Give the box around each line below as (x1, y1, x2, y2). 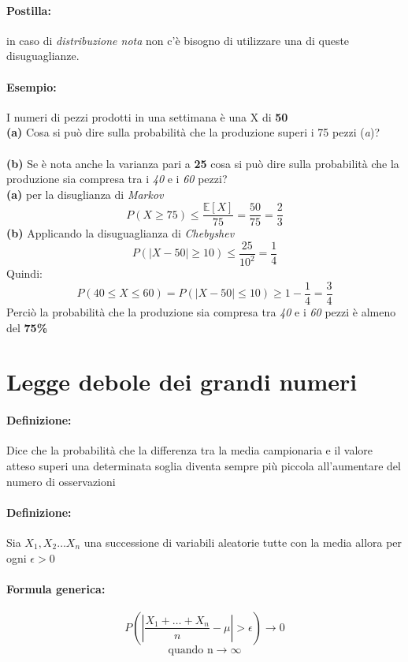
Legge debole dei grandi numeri (6, 365, 358, 398)
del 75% (6, 319, 48, 335)
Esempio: (6, 78, 57, 95)
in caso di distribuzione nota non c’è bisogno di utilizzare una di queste (6, 32, 350, 48)
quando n (168, 644, 213, 656)
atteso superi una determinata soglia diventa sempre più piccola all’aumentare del (6, 458, 401, 474)
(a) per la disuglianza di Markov (6, 185, 164, 202)
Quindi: (6, 265, 43, 282)
